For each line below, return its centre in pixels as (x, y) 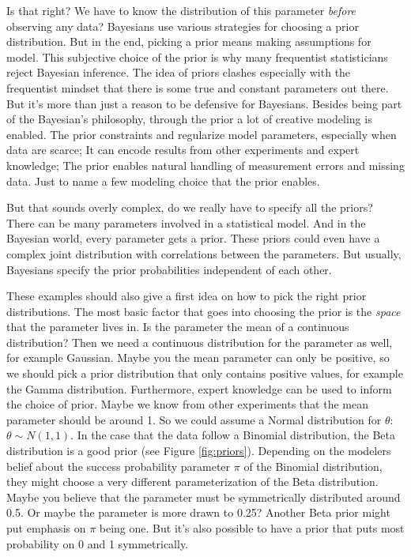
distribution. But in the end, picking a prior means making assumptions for (189, 41)
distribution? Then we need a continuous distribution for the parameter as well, (200, 342)
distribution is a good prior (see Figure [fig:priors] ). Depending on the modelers (199, 451)
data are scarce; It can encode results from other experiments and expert (183, 150)
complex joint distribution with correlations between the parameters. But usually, (204, 253)
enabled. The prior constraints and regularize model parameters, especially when (202, 134)
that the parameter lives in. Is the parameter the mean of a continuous (178, 327)
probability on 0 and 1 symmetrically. (98, 543)
